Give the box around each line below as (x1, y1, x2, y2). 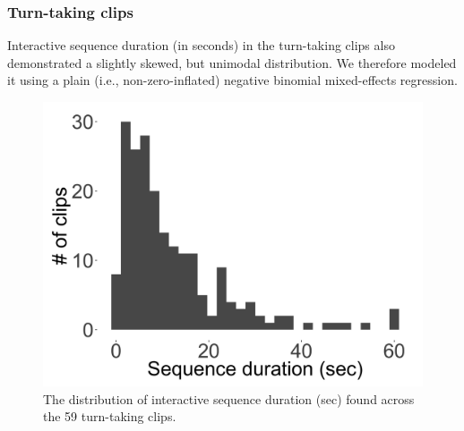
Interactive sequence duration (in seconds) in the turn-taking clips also (7, 36, 395, 55)
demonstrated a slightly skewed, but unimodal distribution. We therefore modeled (7, 53, 457, 72)
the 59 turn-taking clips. (43, 407, 176, 426)
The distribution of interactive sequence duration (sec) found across (43, 389, 415, 408)
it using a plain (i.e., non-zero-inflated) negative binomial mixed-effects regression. (7, 71, 458, 89)
